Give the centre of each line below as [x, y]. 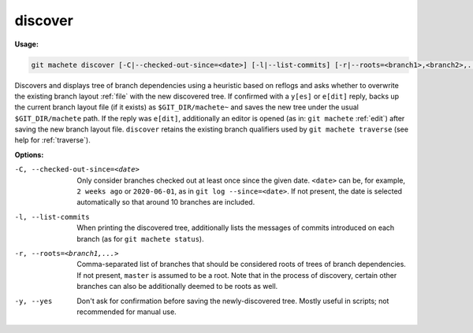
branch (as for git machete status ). [140, 239]
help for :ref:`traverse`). [52, 140]
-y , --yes [34, 301]
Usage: [27, 44]
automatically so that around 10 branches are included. [166, 202]
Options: [29, 154]
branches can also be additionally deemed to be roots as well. [177, 287]
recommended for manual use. [127, 312]
